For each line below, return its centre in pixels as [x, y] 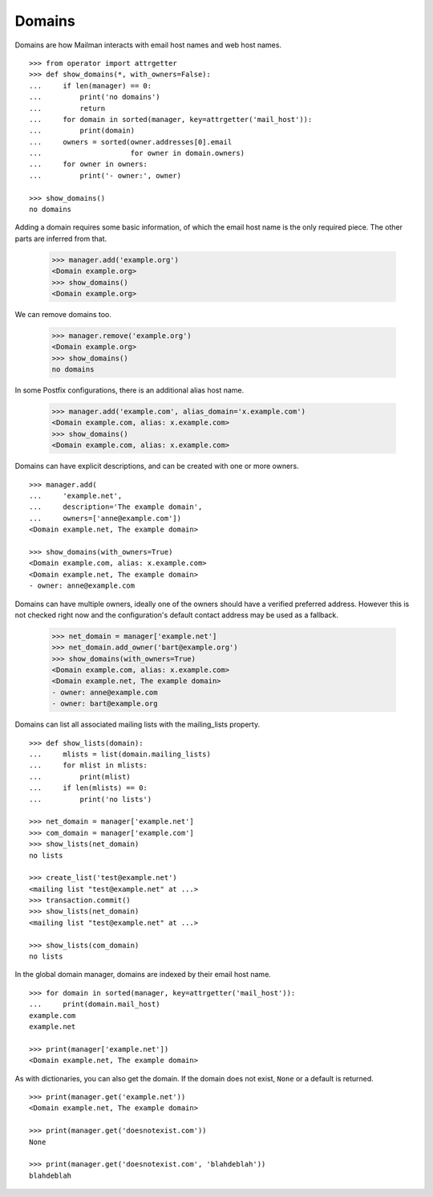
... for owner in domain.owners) [137, 153]
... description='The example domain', [116, 507]
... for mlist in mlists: [89, 765]
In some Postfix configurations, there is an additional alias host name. [129, 390]
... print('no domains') [95, 97]
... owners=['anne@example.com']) [105, 518]
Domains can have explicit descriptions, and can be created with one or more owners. [157, 466]
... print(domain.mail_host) [95, 1004]
